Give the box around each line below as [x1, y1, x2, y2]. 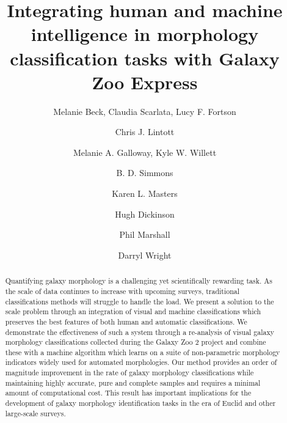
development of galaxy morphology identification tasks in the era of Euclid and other [5, 398, 276, 408]
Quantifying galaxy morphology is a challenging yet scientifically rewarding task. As [5, 276, 272, 286]
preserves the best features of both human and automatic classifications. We [5, 316, 247, 326]
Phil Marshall [119, 228, 170, 241]
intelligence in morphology [31, 21, 259, 46]
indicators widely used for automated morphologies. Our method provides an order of [5, 357, 277, 367]
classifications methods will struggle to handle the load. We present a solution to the [5, 296, 274, 306]
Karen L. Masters [112, 187, 178, 200]
